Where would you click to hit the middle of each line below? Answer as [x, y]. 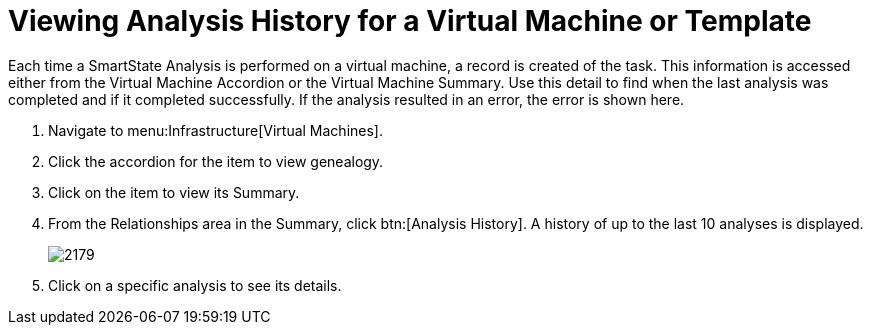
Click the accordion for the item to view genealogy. [216, 161]
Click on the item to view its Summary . [174, 192]
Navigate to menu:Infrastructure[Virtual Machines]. [215, 130]
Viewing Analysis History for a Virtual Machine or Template [410, 21]
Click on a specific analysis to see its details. [195, 285]
